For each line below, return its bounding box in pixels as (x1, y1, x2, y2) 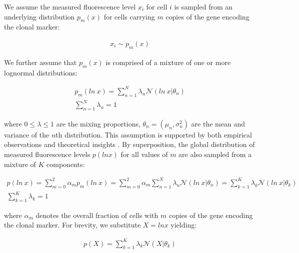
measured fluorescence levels (4, 149, 90, 159)
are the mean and (191, 118, 245, 128)
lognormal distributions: (4, 67, 77, 77)
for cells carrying (103, 11, 155, 21)
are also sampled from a (178, 149, 252, 159)
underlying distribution (4, 11, 75, 21)
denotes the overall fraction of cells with (35, 209, 158, 220)
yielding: (170, 219, 197, 230)
